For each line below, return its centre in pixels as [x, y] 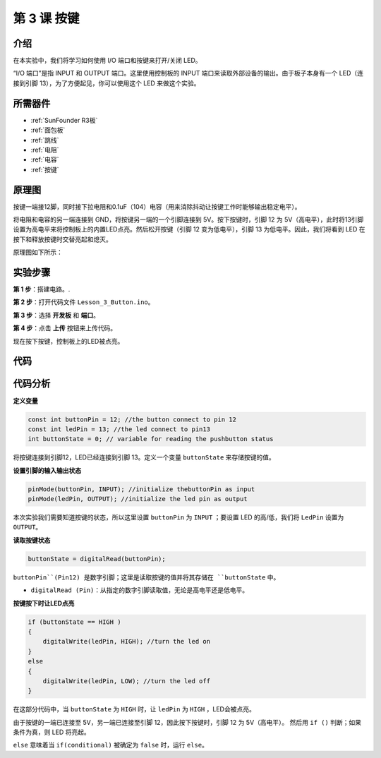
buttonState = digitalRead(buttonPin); [97, 559]
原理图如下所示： [38, 252]
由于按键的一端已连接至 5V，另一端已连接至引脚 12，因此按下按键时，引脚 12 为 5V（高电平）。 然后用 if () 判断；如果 [187, 722]
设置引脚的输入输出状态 [47, 470]
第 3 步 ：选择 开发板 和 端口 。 [56, 315]
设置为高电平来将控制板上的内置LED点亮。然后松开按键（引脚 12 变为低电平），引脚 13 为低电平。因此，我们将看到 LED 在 [189, 229]
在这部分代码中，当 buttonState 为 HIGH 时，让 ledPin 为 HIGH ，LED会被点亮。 [134, 709]
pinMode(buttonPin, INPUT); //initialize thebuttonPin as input [141, 489]
